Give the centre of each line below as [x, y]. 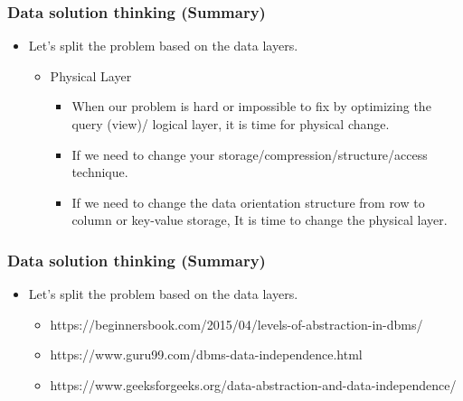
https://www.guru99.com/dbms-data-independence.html [206, 354]
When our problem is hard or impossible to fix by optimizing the [251, 106]
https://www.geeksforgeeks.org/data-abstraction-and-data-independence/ [253, 384]
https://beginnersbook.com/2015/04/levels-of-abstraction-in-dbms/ [236, 324]
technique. [100, 172]
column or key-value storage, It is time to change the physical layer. [260, 220]
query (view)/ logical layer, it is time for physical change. [231, 124]
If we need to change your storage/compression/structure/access [250, 154]
